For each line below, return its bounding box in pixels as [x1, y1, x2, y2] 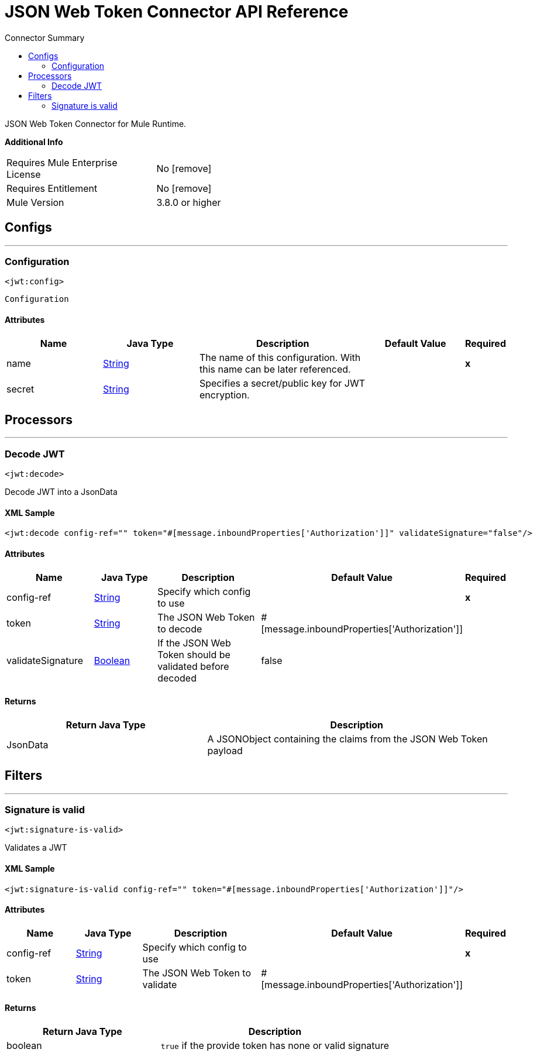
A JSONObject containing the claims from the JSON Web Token [207, 732, 488, 745]
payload [207, 744, 243, 756]
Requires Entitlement [6, 182, 98, 194]
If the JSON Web [157, 637, 231, 649]
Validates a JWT [5, 842, 67, 853]
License [6, 168, 41, 180]
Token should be [157, 648, 230, 661]
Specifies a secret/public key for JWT [199, 377, 366, 389]
